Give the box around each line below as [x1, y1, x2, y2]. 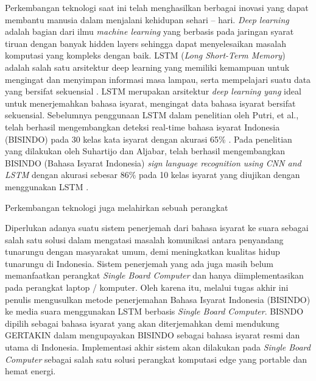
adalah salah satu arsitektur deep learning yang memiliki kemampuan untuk [5, 60, 290, 73]
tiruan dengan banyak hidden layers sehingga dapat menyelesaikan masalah [5, 37, 287, 49]
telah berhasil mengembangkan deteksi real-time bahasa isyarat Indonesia [5, 120, 280, 133]
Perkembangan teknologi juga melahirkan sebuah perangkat [5, 201, 228, 213]
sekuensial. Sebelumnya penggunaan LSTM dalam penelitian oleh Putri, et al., [5, 109, 299, 121]
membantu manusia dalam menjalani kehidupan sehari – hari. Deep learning [5, 13, 289, 26]
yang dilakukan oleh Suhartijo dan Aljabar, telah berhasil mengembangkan [5, 144, 285, 157]
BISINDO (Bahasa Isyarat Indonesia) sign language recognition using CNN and [5, 156, 301, 169]
